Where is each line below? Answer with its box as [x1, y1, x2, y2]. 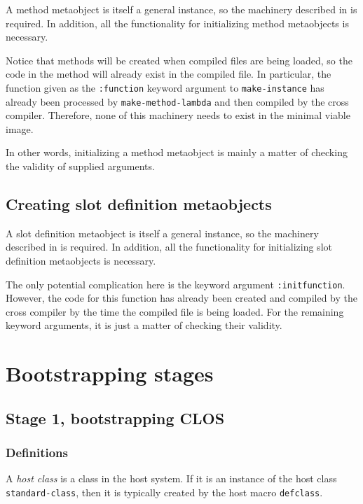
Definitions [6, 444, 68, 461]
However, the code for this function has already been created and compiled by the [6, 290, 357, 305]
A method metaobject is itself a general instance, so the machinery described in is [6, 2, 357, 16]
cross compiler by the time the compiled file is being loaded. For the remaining [6, 304, 344, 318]
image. [6, 121, 34, 136]
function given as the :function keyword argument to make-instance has [6, 80, 324, 94]
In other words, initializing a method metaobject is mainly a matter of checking [6, 145, 348, 160]
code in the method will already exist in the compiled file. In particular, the [6, 66, 331, 81]
